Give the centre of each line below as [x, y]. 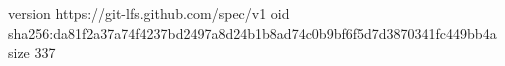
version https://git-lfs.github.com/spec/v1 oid [149, 13]
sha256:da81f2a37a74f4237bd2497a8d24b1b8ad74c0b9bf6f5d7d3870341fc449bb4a [252, 32]
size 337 [32, 52]
